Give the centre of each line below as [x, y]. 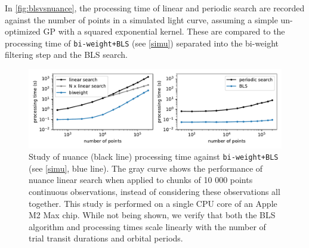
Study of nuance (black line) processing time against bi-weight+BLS [154, 156]
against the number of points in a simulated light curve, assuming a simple [141, 19]
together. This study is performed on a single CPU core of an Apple [153, 203]
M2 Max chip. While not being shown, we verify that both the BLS [152, 215]
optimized [23, 31]
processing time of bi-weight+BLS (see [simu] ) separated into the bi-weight [142, 43]
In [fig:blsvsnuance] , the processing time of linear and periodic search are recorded [155, 8]
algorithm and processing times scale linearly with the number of [147, 226]
